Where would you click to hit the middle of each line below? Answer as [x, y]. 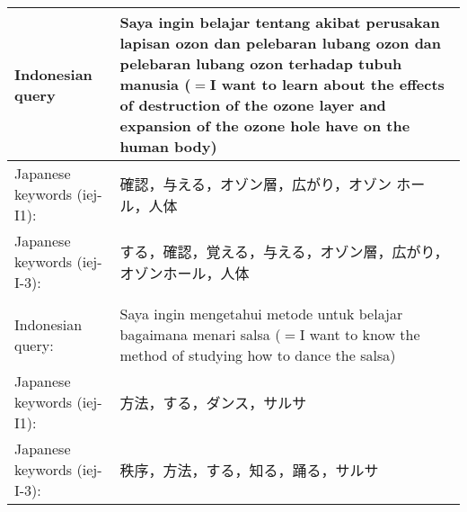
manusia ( [155, 84]
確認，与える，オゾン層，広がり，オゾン [256, 184]
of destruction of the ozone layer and [253, 105]
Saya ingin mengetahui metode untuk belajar [261, 314]
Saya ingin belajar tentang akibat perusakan [280, 22]
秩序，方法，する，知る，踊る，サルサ [249, 470]
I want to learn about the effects [327, 84]
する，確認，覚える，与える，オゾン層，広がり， [284, 251]
